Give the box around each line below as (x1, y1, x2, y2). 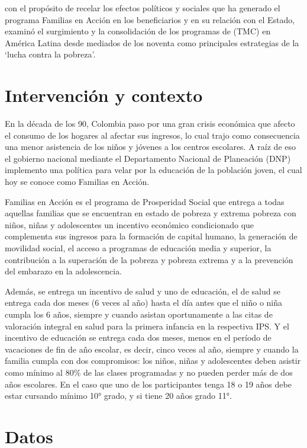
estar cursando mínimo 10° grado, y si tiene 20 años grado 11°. (5, 389, 232, 402)
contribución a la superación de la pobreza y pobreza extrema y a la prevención (5, 253, 293, 265)
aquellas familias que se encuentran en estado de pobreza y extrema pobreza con (5, 207, 296, 219)
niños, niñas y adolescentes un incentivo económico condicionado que (5, 218, 254, 231)
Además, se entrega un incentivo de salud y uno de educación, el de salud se (5, 284, 280, 297)
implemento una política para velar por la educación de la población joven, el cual (5, 164, 302, 176)
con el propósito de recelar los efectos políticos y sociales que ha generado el (5, 2, 280, 14)
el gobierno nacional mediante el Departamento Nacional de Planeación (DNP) (5, 152, 291, 164)
